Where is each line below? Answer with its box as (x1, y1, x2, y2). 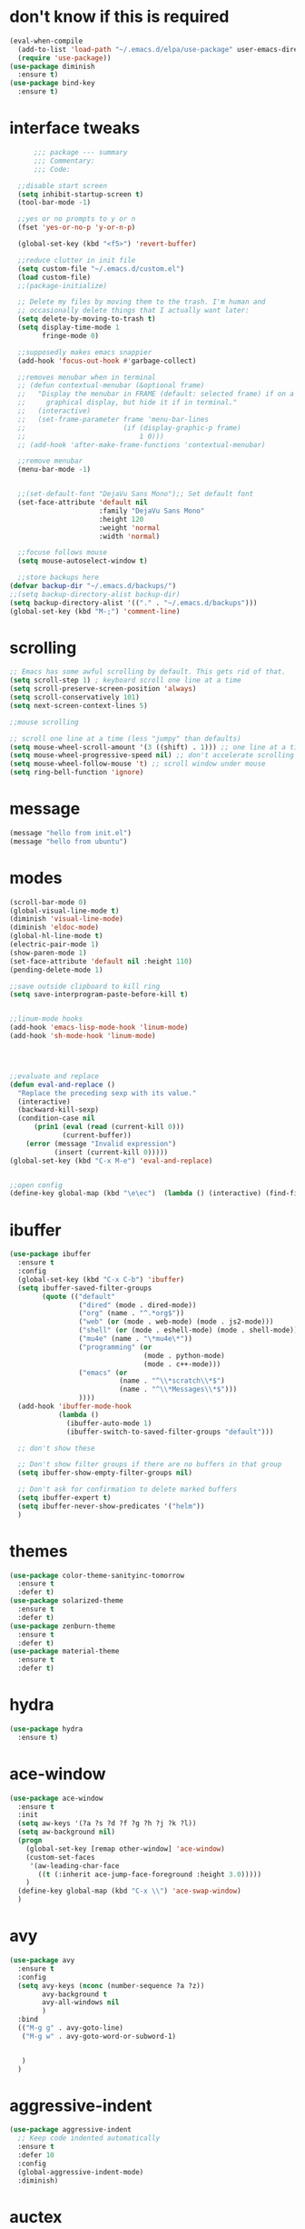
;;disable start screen (17, 181, 107, 190)
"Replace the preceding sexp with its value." (17, 1088, 197, 1097)
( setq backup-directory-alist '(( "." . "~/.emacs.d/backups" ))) (9, 598, 258, 607)
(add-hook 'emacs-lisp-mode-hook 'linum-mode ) (9, 1023, 189, 1033)
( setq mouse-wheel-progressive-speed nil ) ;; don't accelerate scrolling (9, 751, 295, 760)
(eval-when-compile (9, 36, 84, 45)
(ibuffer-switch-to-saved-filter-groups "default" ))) (66, 1427, 274, 1436)
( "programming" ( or (78, 1343, 152, 1352)
